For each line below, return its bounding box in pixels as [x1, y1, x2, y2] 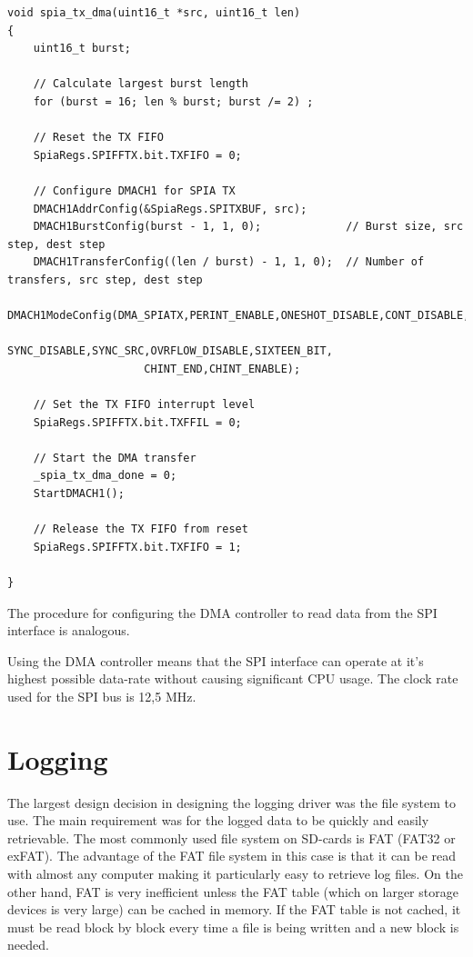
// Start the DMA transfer [33, 451, 196, 464]
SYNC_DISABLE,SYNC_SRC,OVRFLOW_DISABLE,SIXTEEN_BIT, [7, 344, 333, 358]
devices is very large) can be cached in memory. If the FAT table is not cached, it [7, 900, 461, 919]
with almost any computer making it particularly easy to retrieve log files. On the [7, 864, 463, 883]
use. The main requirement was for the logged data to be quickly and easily [7, 811, 429, 830]
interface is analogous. [7, 621, 130, 640]
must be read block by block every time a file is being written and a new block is [7, 917, 459, 936]
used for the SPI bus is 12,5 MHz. [7, 686, 196, 705]
